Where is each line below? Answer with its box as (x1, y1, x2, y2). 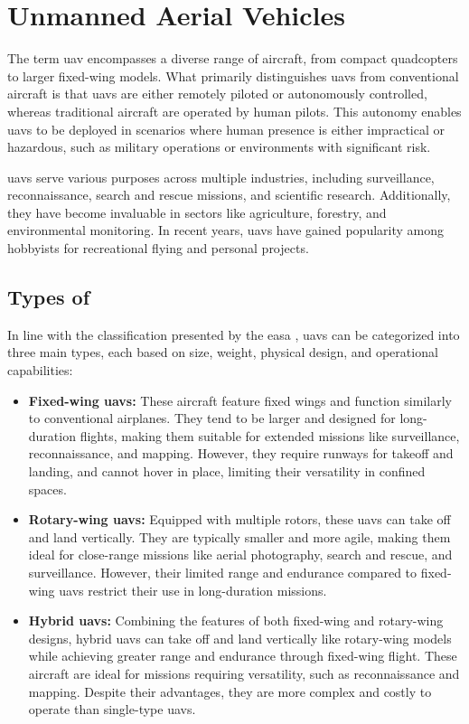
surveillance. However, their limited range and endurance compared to (28, 562, 417, 581)
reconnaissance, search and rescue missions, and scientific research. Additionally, (7, 185, 451, 204)
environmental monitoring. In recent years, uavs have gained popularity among (7, 221, 445, 240)
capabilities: (7, 361, 73, 380)
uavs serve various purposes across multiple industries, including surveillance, (7, 167, 435, 186)
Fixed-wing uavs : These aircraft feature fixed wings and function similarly (28, 390, 452, 409)
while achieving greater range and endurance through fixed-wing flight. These (28, 646, 457, 665)
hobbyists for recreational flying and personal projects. (7, 239, 309, 258)
